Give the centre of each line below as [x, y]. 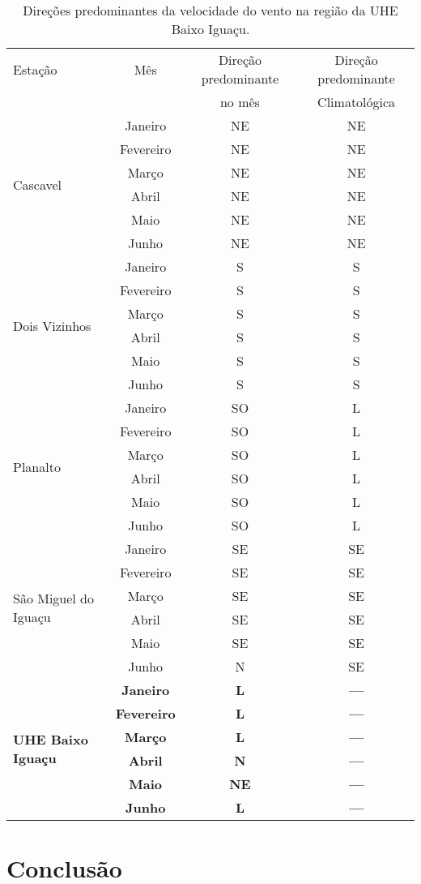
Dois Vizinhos [52, 325]
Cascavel [38, 184]
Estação [35, 69]
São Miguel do [54, 598]
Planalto [37, 466]
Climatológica [357, 102]
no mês [240, 102]
